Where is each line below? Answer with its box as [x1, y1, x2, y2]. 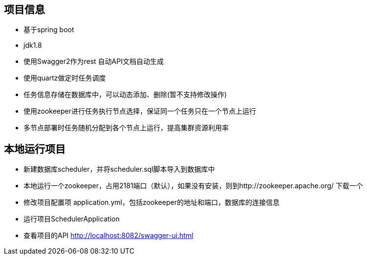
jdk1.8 [23, 41, 42, 50]
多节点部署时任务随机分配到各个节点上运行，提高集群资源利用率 [23, 123, 229, 132]
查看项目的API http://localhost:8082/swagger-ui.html [23, 231, 194, 240]
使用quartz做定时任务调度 [23, 74, 106, 82]
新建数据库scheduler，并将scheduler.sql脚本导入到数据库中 [23, 165, 215, 174]
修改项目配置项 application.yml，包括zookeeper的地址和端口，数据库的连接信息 [23, 198, 280, 207]
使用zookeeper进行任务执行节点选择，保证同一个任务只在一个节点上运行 [23, 107, 257, 116]
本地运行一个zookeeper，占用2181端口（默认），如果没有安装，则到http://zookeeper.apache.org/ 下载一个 [23, 181, 363, 190]
